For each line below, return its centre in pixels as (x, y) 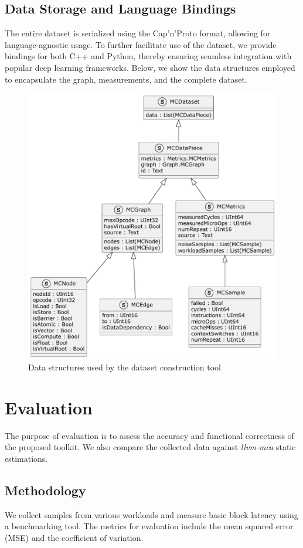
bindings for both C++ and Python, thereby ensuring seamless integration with (148, 56)
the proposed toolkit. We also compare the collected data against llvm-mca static (150, 447)
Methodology (45, 490)
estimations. (26, 458)
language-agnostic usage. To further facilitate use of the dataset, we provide (141, 44)
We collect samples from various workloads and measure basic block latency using (151, 514)
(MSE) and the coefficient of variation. (74, 537)
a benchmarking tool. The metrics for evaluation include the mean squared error (149, 526)
